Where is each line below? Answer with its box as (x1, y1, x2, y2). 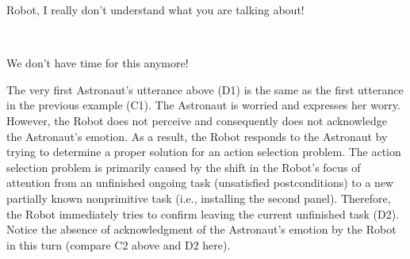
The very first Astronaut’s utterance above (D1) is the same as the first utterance (6, 81, 404, 97)
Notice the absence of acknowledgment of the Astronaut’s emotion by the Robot (6, 221, 397, 238)
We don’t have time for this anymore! (6, 55, 189, 71)
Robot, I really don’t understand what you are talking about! (6, 2, 305, 17)
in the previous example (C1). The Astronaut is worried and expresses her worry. (6, 97, 400, 113)
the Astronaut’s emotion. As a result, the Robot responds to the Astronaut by (6, 128, 388, 144)
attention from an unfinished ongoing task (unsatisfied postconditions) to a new (6, 174, 394, 191)
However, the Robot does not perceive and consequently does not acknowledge (6, 112, 387, 128)
